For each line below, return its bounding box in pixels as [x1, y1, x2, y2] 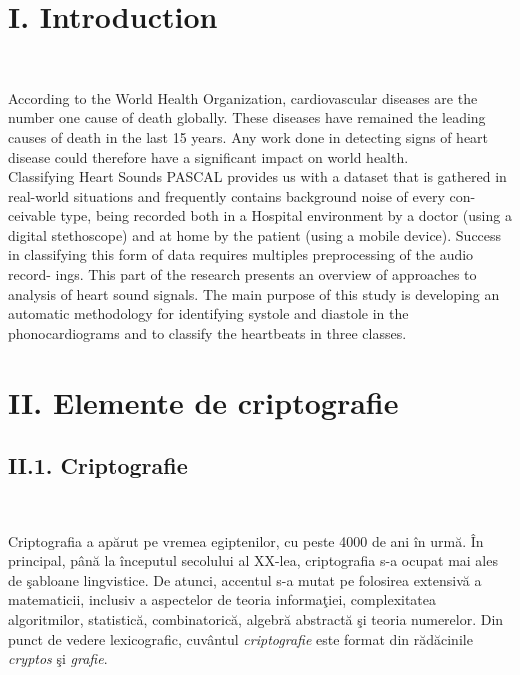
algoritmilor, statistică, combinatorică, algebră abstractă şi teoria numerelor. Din [8, 608, 504, 629]
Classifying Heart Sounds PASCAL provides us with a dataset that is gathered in [8, 166, 507, 187]
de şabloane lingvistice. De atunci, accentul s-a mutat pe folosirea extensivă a [8, 569, 482, 590]
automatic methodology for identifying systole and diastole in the [8, 303, 409, 324]
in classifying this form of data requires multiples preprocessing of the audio [8, 244, 474, 265]
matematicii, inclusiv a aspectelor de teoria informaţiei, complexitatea [8, 589, 437, 610]
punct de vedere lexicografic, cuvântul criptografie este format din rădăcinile [8, 628, 473, 649]
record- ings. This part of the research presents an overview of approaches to [8, 264, 477, 285]
